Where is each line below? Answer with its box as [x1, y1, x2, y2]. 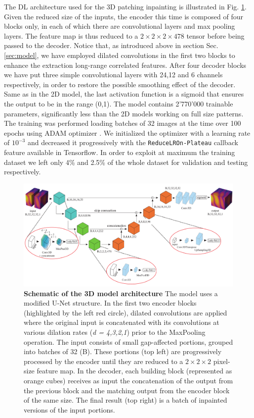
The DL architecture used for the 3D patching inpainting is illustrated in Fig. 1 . [4, 1, 247, 11]
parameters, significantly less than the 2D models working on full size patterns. [4, 108, 244, 118]
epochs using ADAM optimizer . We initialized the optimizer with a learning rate [4, 127, 251, 138]
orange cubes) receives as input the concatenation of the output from [24, 375, 233, 385]
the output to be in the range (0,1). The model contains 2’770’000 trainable [4, 98, 233, 108]
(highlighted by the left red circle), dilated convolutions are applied [24, 307, 227, 317]
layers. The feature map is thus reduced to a [4, 30, 138, 41]
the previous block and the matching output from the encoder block [24, 385, 230, 395]
